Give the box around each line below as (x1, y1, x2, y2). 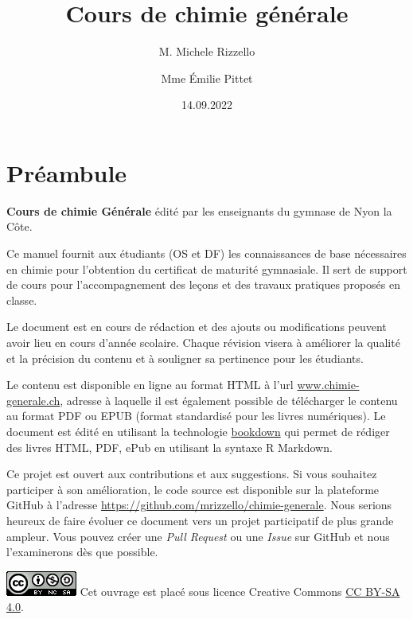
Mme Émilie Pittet (161, 69, 253, 86)
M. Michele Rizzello (158, 43, 255, 60)
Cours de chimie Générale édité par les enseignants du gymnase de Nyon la (6, 202, 392, 219)
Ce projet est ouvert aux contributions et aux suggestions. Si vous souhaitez (6, 465, 377, 482)
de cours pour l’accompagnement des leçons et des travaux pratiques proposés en (6, 276, 400, 293)
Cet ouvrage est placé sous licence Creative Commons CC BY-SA (80, 582, 400, 599)
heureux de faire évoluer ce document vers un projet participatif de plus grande (6, 512, 394, 528)
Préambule (6, 156, 127, 189)
